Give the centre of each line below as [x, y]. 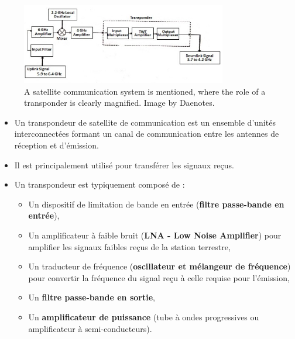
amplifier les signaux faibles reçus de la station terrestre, [129, 246]
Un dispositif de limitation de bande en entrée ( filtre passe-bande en [156, 204]
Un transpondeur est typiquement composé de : [100, 184]
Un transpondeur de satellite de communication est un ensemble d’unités [145, 122]
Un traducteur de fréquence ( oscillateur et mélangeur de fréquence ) [159, 266]
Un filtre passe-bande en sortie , [92, 297]
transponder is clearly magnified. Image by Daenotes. [119, 103]
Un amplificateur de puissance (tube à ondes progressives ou [144, 316]
